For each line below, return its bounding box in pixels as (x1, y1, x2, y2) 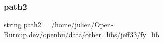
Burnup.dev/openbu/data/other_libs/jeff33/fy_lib (4, 29, 159, 39)
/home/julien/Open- (51, 20, 114, 30)
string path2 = (4, 20, 49, 30)
